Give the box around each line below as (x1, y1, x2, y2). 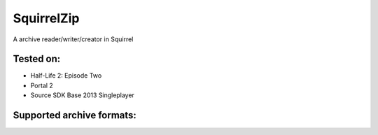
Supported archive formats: (13, 109, 136, 122)
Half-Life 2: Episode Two (30, 71, 102, 80)
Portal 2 (30, 81, 54, 90)
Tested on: (13, 53, 61, 65)
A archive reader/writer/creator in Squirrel (13, 35, 134, 43)
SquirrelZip (13, 10, 80, 26)
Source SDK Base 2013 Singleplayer (30, 91, 134, 99)
